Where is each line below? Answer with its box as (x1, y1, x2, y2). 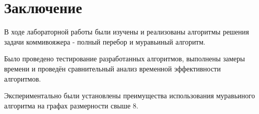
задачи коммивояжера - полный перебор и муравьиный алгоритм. (4, 36, 206, 47)
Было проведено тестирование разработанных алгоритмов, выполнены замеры (4, 53, 245, 64)
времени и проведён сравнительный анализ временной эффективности (4, 63, 221, 73)
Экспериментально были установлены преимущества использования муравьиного (4, 90, 255, 101)
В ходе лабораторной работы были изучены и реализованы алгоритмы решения (4, 26, 249, 37)
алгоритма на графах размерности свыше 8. (4, 100, 138, 110)
